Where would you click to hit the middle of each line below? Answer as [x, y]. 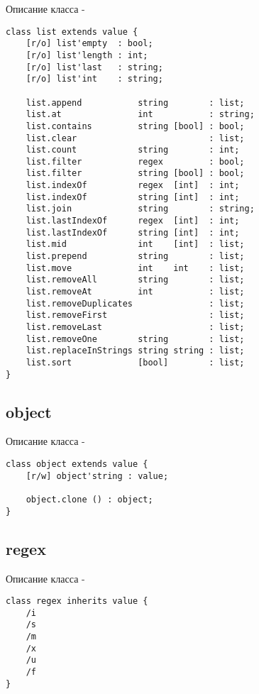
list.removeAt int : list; [135, 292]
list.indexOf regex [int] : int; [133, 186]
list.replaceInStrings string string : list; [135, 351]
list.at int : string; [140, 115]
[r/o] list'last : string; [94, 67]
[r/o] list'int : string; [94, 79]
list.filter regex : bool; [135, 161]
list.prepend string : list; [135, 257]
